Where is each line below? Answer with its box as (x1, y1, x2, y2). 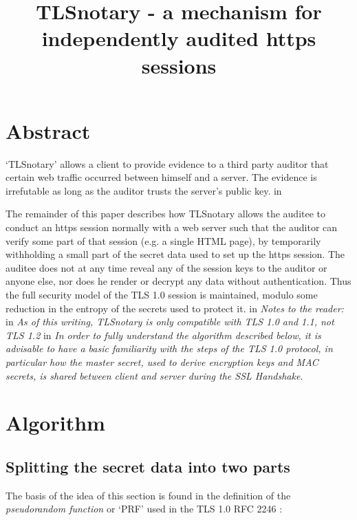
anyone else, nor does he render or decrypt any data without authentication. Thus (6, 274, 351, 288)
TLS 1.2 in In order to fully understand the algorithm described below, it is (6, 327, 321, 342)
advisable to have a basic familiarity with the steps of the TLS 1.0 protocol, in (6, 341, 333, 356)
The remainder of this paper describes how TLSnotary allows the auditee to (6, 206, 326, 221)
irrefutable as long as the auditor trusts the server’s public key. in (6, 183, 282, 197)
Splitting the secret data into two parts (6, 455, 290, 477)
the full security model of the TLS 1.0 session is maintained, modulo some (6, 288, 318, 302)
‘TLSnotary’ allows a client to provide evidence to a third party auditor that (6, 156, 329, 171)
